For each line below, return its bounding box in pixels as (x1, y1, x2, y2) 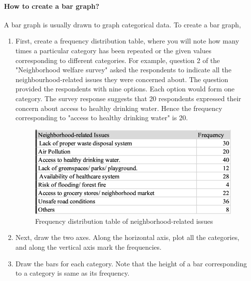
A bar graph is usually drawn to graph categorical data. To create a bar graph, (4, 19, 241, 29)
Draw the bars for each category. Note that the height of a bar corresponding (15, 258, 247, 268)
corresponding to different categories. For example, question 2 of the (15, 55, 220, 65)
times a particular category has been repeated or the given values (15, 45, 211, 55)
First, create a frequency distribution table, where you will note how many (15, 36, 239, 46)
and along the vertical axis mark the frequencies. (15, 242, 161, 252)
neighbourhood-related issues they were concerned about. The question (15, 74, 228, 84)
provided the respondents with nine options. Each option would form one (15, 84, 235, 94)
